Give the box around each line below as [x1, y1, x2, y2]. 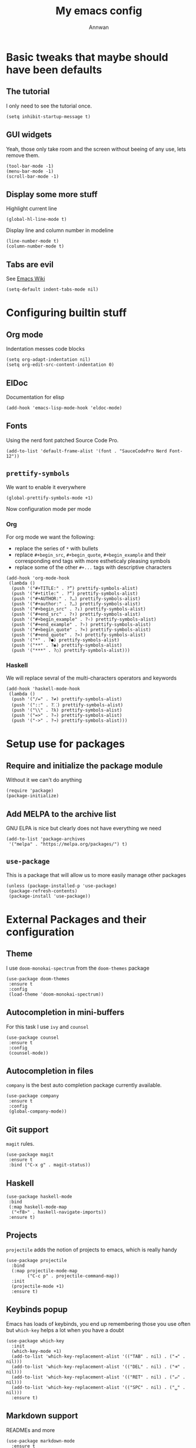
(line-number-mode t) [6, 238, 59, 244]
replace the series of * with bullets [14, 544, 98, 552]
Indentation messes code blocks [6, 345, 85, 353]
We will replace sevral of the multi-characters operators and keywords [6, 674, 177, 681]
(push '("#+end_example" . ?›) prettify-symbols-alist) [11, 621, 151, 627]
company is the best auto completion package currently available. [6, 1082, 162, 1089]
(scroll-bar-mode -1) [6, 173, 59, 180]
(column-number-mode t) [6, 243, 65, 249]
